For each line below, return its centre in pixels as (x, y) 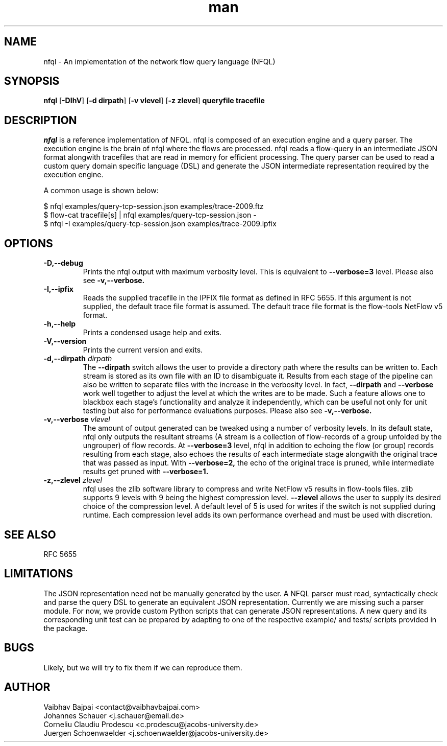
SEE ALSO (30, 534)
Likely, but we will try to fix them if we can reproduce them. (143, 667)
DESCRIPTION (41, 120)
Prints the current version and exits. (143, 350)
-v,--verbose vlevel (77, 419)
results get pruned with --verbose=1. (146, 472)
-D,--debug (63, 263)
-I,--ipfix (58, 289)
